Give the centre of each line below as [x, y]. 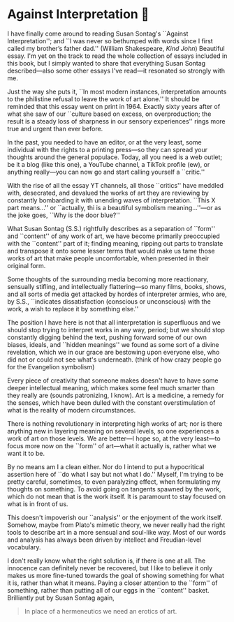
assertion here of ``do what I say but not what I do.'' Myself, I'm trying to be [115, 474]
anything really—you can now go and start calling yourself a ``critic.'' [106, 172]
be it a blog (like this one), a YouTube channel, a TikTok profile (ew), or [109, 164]
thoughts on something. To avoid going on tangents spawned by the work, [114, 489]
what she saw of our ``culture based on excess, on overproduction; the [109, 114]
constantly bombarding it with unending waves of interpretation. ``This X [111, 200]
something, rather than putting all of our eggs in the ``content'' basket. [108, 590]
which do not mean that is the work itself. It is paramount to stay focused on [116, 496]
